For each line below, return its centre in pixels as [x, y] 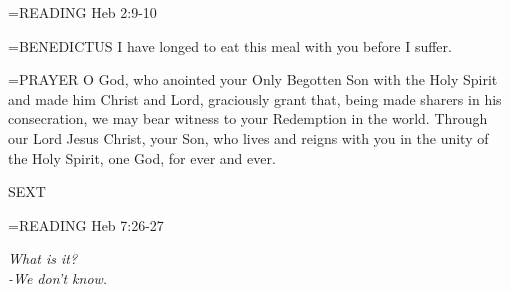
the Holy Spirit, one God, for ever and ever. [142, 157]
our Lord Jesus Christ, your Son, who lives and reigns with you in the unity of [248, 137]
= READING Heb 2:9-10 [82, 12]
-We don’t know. [58, 277]
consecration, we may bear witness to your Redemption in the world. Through [248, 118]
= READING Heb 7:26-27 [86, 224]
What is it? [43, 258]
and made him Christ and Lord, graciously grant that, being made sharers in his [255, 98]
